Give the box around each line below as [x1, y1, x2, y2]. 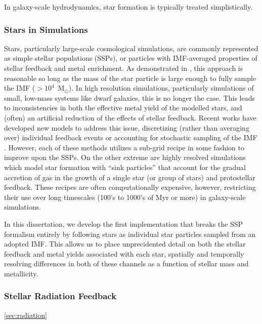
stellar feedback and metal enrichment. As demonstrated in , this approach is [4, 63, 243, 73]
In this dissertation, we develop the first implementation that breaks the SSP [4, 218, 243, 229]
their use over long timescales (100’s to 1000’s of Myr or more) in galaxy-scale [4, 191, 246, 202]
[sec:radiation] [4, 309, 47, 320]
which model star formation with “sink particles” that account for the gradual [4, 161, 246, 172]
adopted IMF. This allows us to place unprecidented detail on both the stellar [4, 238, 246, 249]
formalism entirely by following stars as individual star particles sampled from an [4, 228, 256, 239]
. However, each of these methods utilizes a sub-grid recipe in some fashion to [4, 142, 244, 152]
